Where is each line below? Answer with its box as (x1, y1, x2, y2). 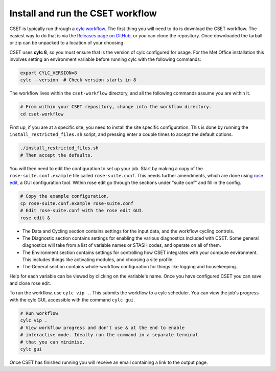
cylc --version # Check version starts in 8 (20, 77, 136, 83)
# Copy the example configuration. (20, 193, 109, 199)
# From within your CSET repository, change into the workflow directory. (20, 104, 212, 110)
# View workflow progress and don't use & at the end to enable (20, 324, 185, 331)
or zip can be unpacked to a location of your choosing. (9, 40, 125, 46)
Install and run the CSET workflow (9, 8, 157, 19)
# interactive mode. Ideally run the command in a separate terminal (20, 332, 198, 338)
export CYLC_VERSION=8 (20, 70, 77, 76)
